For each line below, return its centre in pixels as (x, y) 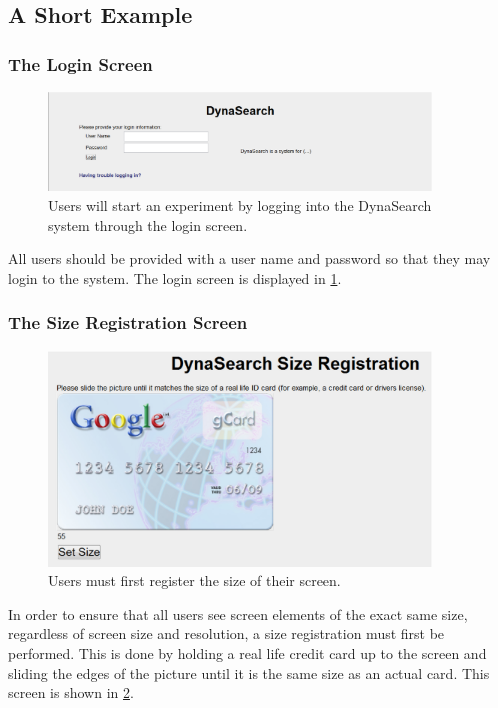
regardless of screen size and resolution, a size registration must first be (226, 633)
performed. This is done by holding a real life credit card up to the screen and (247, 652)
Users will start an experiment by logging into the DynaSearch (240, 204)
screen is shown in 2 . (71, 692)
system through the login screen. (148, 224)
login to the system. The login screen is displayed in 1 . (175, 277)
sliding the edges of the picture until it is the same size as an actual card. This (249, 672)
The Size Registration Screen (128, 322)
